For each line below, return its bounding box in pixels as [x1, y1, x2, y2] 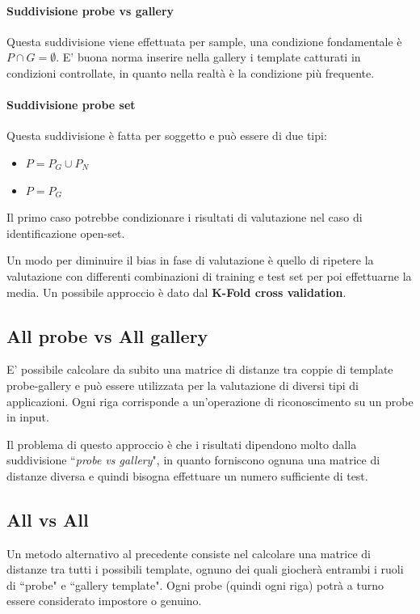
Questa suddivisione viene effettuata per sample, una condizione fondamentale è [6, 32, 402, 49]
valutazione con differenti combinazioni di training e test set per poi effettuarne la [6, 267, 412, 284]
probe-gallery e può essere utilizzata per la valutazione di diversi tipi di [6, 376, 359, 393]
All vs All [6, 506, 89, 531]
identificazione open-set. [6, 224, 125, 241]
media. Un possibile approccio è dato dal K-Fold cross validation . [6, 283, 346, 300]
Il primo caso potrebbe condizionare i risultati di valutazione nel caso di [6, 209, 363, 226]
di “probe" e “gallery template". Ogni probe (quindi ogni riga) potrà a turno [6, 576, 384, 593]
